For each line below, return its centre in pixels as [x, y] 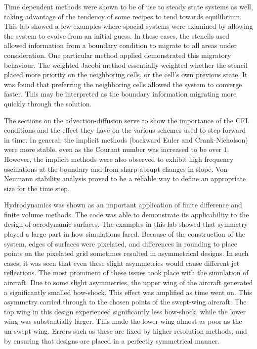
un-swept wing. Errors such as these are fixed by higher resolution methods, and [126, 331]
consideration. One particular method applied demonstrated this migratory [118, 55]
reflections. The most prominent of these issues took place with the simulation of [126, 273]
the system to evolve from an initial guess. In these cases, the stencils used [117, 35]
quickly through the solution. [48, 103]
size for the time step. [37, 188]
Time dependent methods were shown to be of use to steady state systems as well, [128, 6]
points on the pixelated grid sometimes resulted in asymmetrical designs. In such [126, 253]
